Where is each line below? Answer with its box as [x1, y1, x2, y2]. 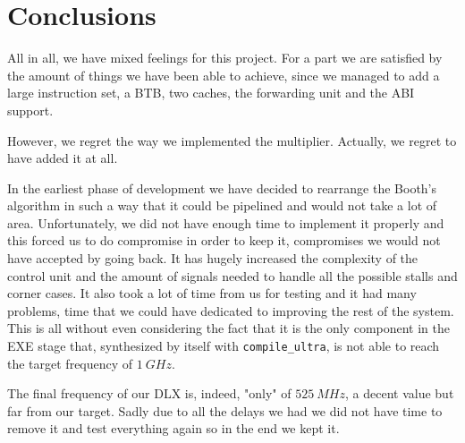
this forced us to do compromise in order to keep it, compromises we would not [7, 231, 441, 250]
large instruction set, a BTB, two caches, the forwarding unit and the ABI [7, 83, 415, 102]
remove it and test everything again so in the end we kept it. [7, 419, 340, 438]
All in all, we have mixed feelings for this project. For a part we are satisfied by [7, 48, 443, 67]
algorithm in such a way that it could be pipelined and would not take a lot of [7, 196, 437, 215]
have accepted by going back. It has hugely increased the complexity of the [7, 249, 418, 268]
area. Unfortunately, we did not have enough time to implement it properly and [7, 213, 444, 232]
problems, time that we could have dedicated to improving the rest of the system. [7, 301, 454, 319]
